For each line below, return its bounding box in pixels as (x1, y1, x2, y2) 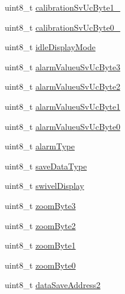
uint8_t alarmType (5, 140, 75, 152)
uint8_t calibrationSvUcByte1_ (5, 1, 120, 13)
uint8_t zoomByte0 (5, 259, 76, 271)
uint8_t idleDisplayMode (5, 41, 96, 53)
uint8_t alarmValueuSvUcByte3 (5, 60, 120, 73)
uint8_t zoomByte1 (5, 239, 76, 251)
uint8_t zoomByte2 (5, 219, 76, 231)
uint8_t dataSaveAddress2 (5, 279, 101, 291)
